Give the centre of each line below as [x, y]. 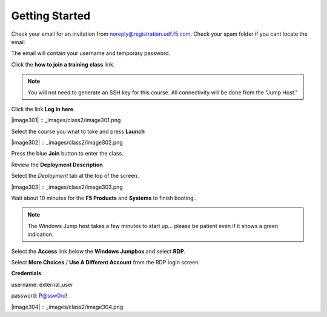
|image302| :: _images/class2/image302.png [67, 143]
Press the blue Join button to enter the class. [67, 154]
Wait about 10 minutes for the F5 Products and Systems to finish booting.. [104, 198]
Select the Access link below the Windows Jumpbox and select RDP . [98, 251]
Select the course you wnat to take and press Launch [78, 131]
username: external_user [42, 284]
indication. [41, 234]
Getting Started [51, 16]
